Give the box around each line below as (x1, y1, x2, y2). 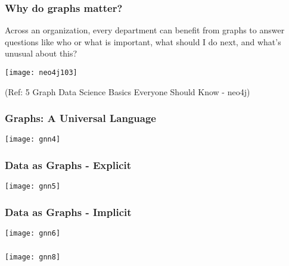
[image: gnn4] (5, 135, 61, 144)
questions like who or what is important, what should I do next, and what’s (5, 35, 281, 48)
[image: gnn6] (5, 229, 61, 238)
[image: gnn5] (5, 182, 61, 191)
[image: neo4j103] (5, 68, 77, 77)
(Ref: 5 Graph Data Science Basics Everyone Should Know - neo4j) (5, 85, 250, 98)
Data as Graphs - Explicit (5, 158, 132, 173)
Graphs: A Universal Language (5, 111, 156, 126)
